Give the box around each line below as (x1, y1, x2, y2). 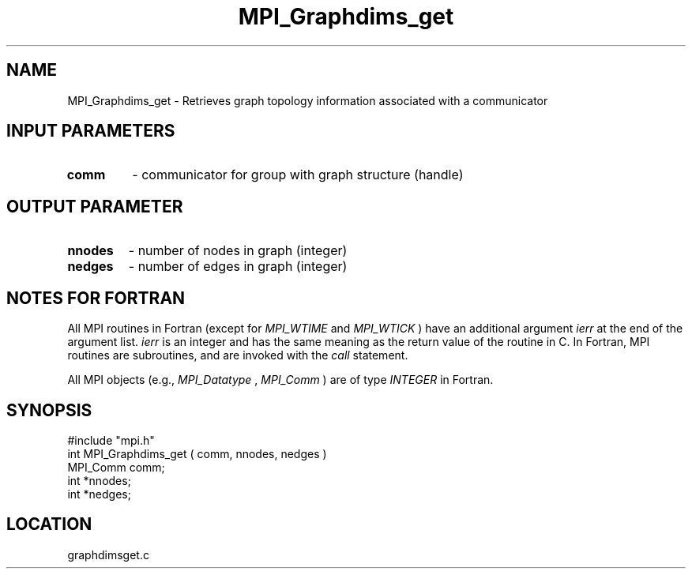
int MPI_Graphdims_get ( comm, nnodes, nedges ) (67, 446, 327, 460)
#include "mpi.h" (67, 433, 155, 447)
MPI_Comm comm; (67, 460, 165, 474)
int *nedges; (67, 487, 131, 501)
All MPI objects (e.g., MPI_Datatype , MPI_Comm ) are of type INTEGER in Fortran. (67, 373, 494, 387)
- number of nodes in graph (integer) (128, 242, 348, 259)
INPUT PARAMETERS (6, 121, 175, 141)
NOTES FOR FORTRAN (6, 287, 186, 308)
